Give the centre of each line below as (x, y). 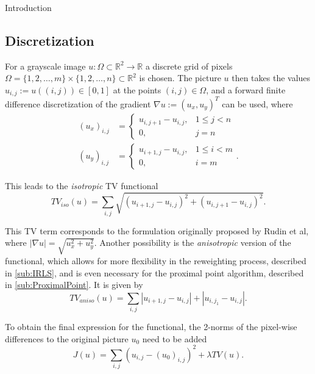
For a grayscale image (45, 66)
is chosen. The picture (180, 78)
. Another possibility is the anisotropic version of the (193, 243)
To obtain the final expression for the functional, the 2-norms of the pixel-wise (151, 327)
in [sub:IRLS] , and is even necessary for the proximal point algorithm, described (154, 272)
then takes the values (271, 78)
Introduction (28, 7)
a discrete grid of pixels (189, 66)
